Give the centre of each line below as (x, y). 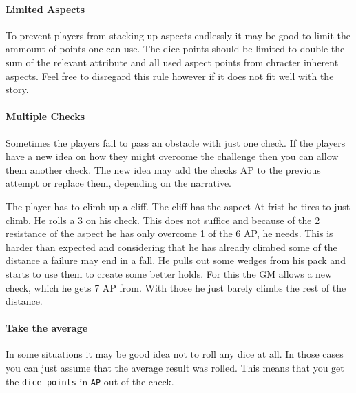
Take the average (47, 328)
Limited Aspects (45, 9)
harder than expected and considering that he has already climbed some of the (171, 246)
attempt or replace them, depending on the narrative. (119, 183)
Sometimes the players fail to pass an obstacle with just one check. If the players (176, 142)
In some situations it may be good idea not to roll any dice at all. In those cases (175, 354)
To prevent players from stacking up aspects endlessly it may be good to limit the (178, 35)
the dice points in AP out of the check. (90, 381)
